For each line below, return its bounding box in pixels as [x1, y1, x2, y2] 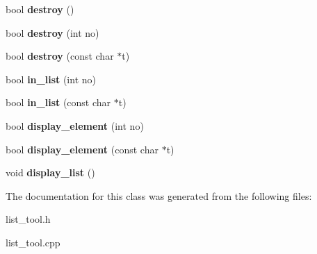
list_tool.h [6, 212, 51, 226]
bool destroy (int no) [6, 25, 99, 40]
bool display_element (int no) [6, 118, 144, 133]
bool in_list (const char [6, 95, 111, 110]
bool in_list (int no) [6, 71, 96, 86]
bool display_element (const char [6, 142, 158, 156]
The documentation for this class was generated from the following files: [6, 188, 312, 203]
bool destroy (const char [6, 49, 114, 63]
